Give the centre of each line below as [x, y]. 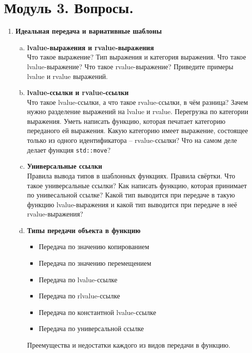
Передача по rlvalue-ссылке [79, 296]
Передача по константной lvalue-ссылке [97, 312]
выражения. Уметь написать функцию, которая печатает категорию [126, 121]
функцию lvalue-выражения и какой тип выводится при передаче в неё [132, 204]
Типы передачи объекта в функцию [84, 230]
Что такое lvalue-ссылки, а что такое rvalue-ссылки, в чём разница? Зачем [137, 102]
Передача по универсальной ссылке [91, 328]
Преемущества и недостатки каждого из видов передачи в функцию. [129, 345]
